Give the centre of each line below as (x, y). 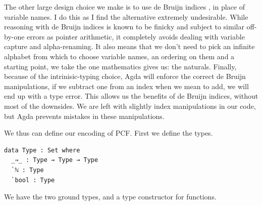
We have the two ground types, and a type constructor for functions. (110, 197)
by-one (14, 36)
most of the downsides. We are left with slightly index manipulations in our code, (130, 106)
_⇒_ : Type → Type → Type (55, 160)
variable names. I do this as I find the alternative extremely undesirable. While (126, 16)
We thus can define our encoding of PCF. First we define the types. (109, 133)
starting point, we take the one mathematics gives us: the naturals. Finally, (120, 66)
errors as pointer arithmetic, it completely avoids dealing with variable (136, 36)
